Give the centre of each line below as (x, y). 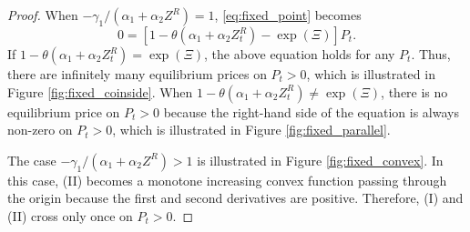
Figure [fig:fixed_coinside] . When (100, 91)
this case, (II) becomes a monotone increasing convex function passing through (227, 180)
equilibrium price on (64, 111)
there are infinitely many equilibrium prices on (137, 74)
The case (32, 160)
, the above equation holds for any (300, 54)
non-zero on (40, 130)
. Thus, (431, 54)
